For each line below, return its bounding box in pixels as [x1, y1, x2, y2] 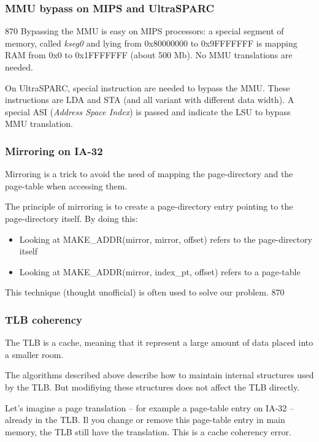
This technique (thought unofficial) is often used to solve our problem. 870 [5, 286, 285, 299]
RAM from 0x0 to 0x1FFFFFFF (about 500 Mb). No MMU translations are [5, 48, 293, 61]
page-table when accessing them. [5, 179, 128, 192]
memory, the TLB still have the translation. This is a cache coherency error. [5, 425, 291, 438]
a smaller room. [5, 348, 64, 360]
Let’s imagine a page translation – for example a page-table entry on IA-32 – [5, 401, 294, 414]
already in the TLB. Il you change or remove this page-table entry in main [5, 413, 285, 426]
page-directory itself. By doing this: [5, 211, 138, 224]
